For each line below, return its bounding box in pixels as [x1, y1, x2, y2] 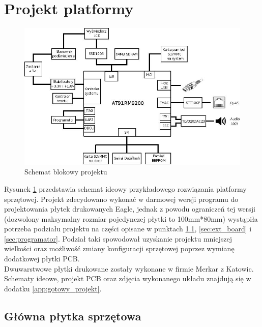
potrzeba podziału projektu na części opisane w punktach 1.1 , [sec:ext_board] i [4, 223, 252, 234]
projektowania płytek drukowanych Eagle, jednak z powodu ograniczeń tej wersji [4, 203, 255, 214]
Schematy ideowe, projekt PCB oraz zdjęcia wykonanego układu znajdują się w [4, 273, 251, 284]
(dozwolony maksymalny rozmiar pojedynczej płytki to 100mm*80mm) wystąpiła [4, 213, 258, 224]
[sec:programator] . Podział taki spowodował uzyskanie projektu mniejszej [4, 233, 232, 244]
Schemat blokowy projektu [24, 166, 107, 177]
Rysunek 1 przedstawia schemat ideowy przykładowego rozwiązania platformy [4, 183, 247, 194]
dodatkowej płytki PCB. [4, 253, 80, 264]
